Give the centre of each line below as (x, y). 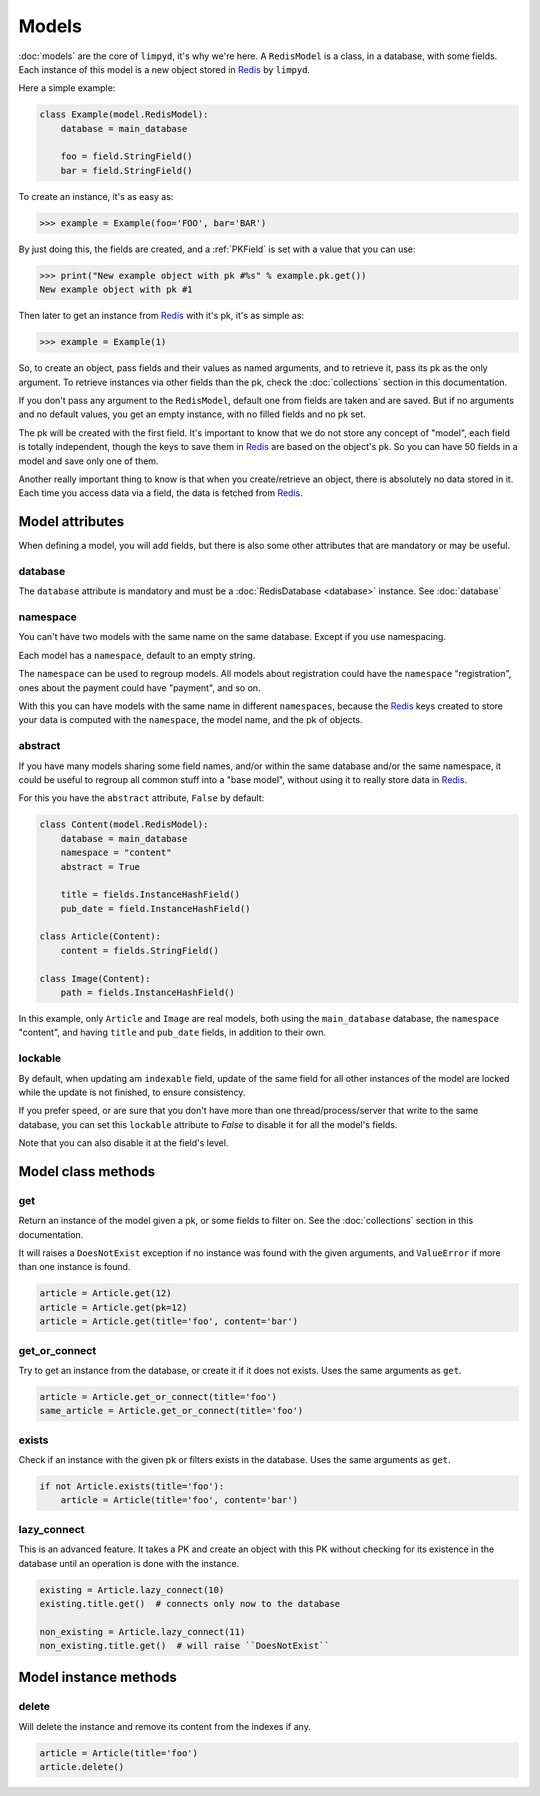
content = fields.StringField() (140, 950)
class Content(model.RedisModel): (124, 824)
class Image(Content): (95, 978)
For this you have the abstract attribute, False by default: (141, 798)
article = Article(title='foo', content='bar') (179, 1500)
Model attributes (71, 521)
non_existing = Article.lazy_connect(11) (142, 1631)
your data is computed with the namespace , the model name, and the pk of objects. (191, 720)
